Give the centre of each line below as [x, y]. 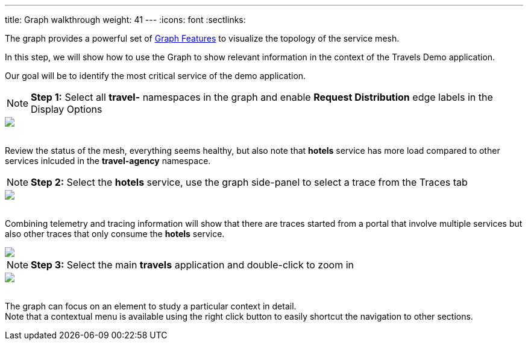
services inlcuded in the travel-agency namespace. [108, 161]
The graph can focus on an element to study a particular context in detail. [151, 306]
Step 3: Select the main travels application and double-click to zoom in [192, 265]
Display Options [67, 109]
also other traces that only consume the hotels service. [115, 234]
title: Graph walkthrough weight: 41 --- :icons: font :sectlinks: [125, 20]
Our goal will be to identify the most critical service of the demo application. [156, 76]
